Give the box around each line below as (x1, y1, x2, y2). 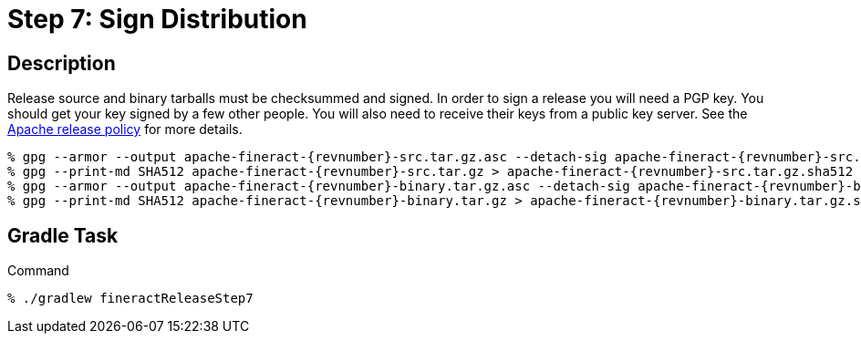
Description (7, 51, 116, 75)
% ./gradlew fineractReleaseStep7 (7, 291, 254, 306)
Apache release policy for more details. (7, 121, 243, 138)
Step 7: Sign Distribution (7, 4, 307, 35)
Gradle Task (7, 223, 119, 247)
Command (7, 263, 69, 279)
